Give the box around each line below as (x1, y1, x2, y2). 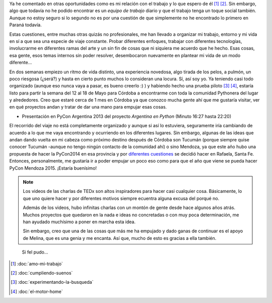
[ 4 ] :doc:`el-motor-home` (11, 288, 63, 294)
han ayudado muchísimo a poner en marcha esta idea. (23, 219, 136, 225)
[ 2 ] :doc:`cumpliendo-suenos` (11, 270, 73, 276)
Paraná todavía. (9, 22, 42, 28)
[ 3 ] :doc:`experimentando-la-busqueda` (11, 279, 94, 285)
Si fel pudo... (22, 249, 48, 255)
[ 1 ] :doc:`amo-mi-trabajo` (11, 261, 63, 267)
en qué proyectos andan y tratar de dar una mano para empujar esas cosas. (9, 104, 167, 110)
